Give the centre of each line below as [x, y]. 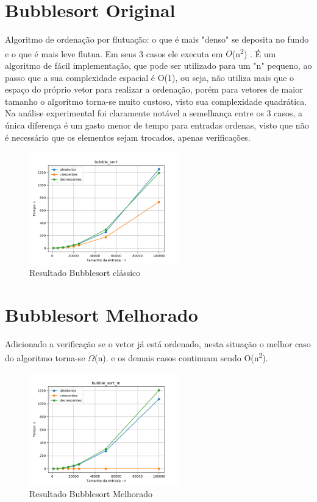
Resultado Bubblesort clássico [85, 273]
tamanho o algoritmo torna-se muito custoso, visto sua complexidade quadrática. [156, 101]
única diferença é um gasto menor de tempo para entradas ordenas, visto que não [157, 125]
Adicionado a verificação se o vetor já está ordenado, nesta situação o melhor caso [158, 343]
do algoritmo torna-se [45, 358]
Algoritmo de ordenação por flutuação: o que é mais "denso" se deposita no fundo [157, 39]
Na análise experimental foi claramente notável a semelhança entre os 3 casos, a [154, 113]
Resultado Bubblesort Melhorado [91, 493]
